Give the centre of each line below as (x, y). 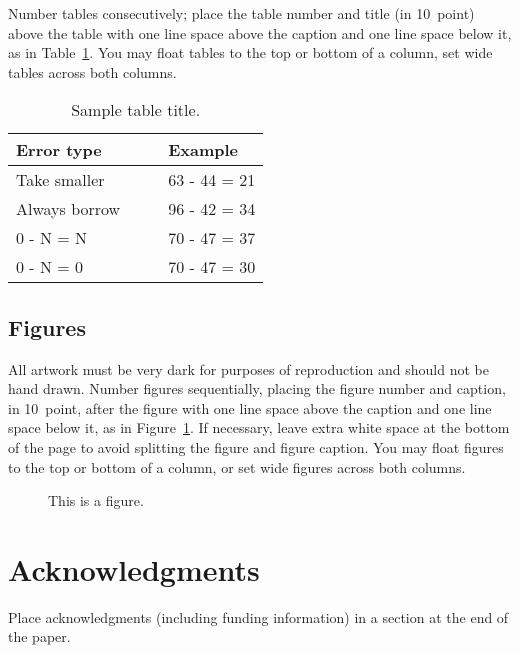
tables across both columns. (92, 71)
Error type (59, 150)
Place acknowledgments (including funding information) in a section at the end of (258, 616)
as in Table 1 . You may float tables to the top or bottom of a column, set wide (250, 52)
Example (203, 150)
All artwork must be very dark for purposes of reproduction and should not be (248, 368)
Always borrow (68, 209)
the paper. (39, 636)
